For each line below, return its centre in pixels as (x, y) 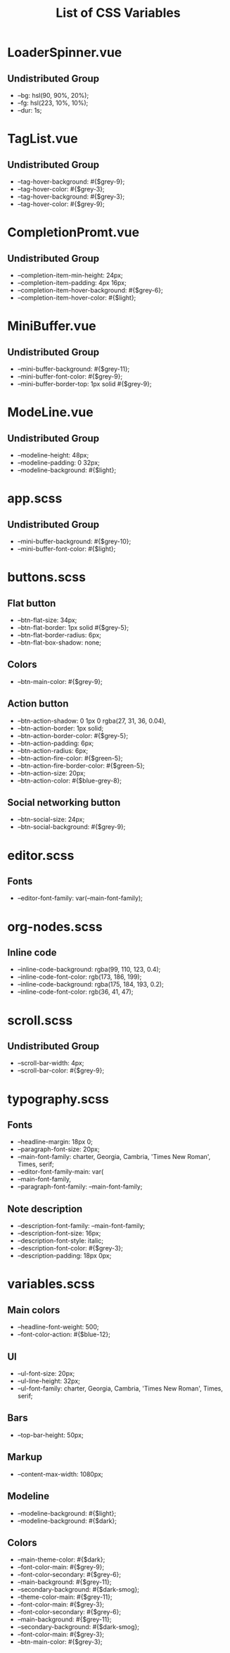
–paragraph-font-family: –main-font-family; (80, 1186)
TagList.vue (43, 139)
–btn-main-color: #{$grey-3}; (60, 1642)
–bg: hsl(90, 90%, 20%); (53, 95)
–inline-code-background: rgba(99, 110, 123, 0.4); (89, 970)
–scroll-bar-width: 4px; (51, 1063)
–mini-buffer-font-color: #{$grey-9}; (70, 376)
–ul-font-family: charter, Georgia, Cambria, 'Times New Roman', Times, (120, 1388)
